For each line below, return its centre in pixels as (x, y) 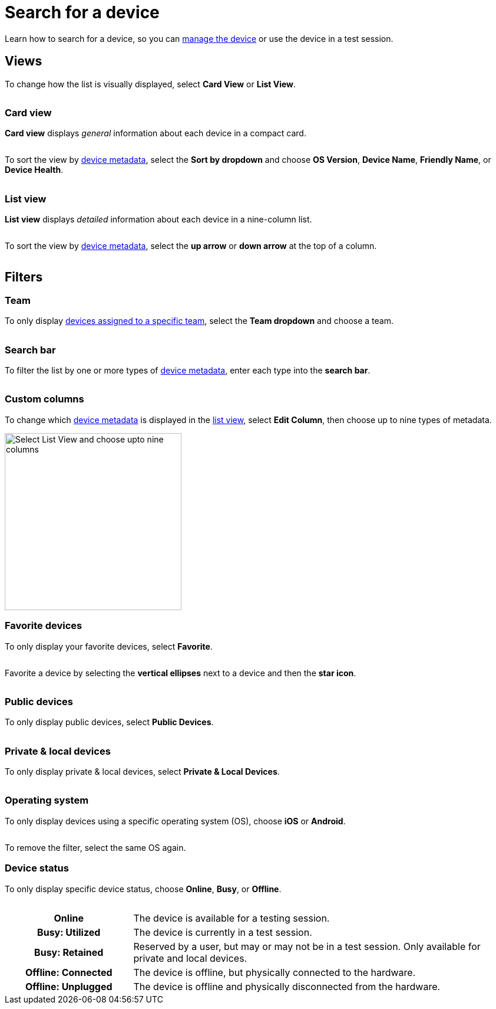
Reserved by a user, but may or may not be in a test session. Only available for (307, 946)
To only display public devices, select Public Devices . (109, 722)
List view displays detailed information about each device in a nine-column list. (158, 220)
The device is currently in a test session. (223, 932)
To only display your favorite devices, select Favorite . (109, 646)
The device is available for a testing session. (232, 918)
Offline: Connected (69, 972)
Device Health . (34, 170)
